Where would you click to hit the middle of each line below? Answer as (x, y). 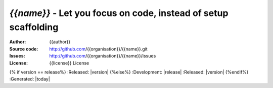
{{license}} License (69, 63)
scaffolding (34, 27)
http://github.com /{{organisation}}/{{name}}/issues (103, 56)
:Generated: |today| (30, 79)
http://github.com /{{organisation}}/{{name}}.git (98, 49)
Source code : (24, 49)
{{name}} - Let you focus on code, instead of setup (119, 13)
